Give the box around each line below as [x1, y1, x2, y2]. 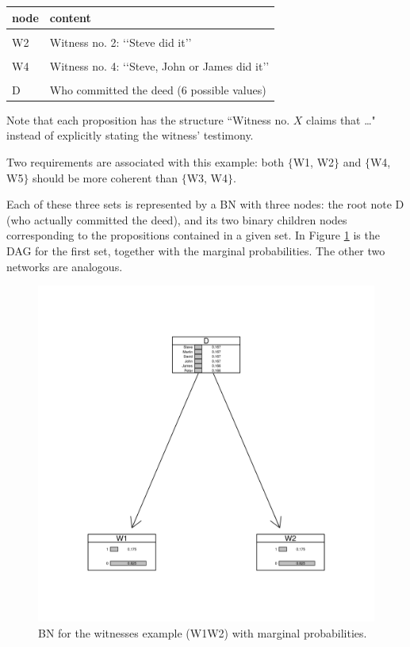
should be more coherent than [33, 169, 178, 186]
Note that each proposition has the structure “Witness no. [6, 111, 290, 128]
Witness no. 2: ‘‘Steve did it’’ [49, 33, 192, 50]
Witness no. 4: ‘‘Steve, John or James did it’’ [49, 57, 270, 74]
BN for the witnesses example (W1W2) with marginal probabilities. [38, 624, 367, 641]
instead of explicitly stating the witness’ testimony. [6, 127, 254, 144]
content [49, 9, 91, 25]
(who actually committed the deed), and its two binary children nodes [6, 211, 347, 228]
